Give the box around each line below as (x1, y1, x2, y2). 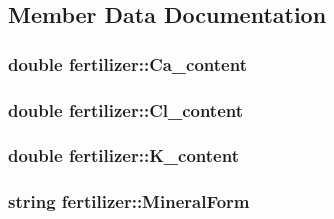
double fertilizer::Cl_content (8, 97, 244, 122)
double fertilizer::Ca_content (8, 51, 247, 76)
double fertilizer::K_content (8, 143, 239, 168)
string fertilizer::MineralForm (8, 189, 250, 214)
